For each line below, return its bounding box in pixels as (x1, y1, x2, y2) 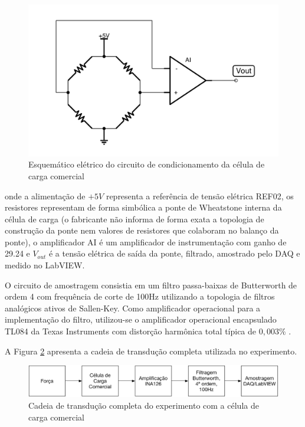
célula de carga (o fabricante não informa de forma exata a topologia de (5, 212, 264, 225)
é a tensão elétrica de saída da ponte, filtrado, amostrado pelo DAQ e (48, 247, 300, 260)
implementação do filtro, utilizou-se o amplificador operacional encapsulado (5, 313, 277, 326)
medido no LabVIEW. (5, 259, 85, 271)
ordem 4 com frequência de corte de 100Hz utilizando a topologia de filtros (5, 290, 275, 303)
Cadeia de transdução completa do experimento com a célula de (28, 399, 259, 412)
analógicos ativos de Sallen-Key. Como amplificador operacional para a (5, 301, 261, 314)
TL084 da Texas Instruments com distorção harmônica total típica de (5, 325, 257, 337)
